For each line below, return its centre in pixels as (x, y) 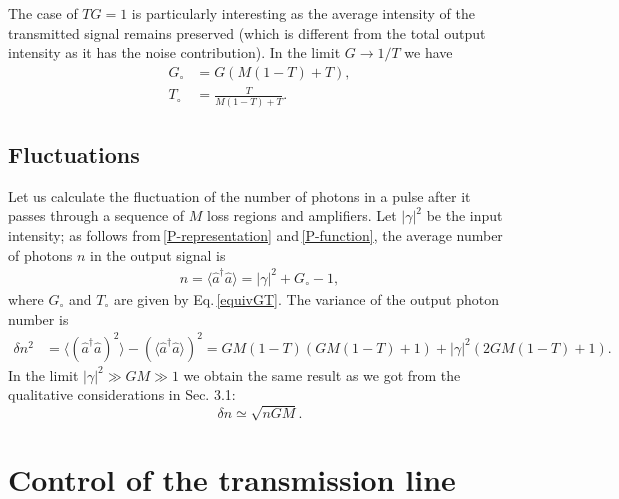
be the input (464, 215)
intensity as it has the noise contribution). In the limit (174, 52)
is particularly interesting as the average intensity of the (303, 13)
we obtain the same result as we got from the (322, 374)
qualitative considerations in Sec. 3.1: (122, 394)
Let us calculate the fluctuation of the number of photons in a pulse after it (239, 195)
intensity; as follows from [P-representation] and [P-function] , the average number (255, 235)
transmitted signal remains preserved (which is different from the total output (247, 32)
